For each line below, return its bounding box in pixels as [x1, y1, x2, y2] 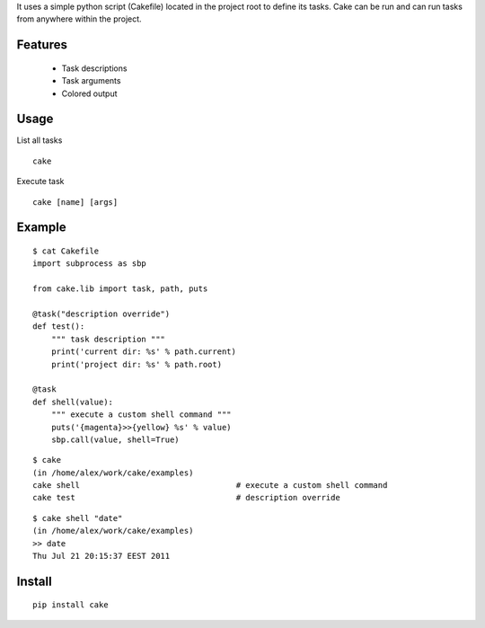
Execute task [16, 176, 65, 187]
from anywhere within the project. [16, 13, 143, 24]
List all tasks [16, 135, 63, 146]
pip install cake [32, 600, 109, 610]
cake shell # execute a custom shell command [32, 481, 388, 491]
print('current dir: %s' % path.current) [50, 347, 237, 357]
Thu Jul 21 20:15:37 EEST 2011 [32, 551, 171, 562]
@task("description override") [32, 309, 171, 319]
